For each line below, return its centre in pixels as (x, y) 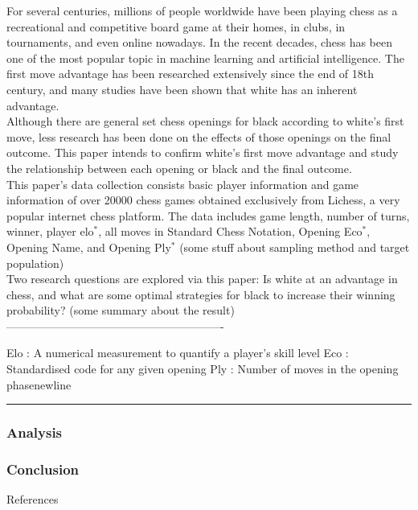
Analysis (35, 432)
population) (35, 263)
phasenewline (39, 384)
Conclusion (43, 469)
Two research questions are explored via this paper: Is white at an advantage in (202, 279)
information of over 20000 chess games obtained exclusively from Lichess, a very (203, 200)
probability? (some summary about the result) (121, 310)
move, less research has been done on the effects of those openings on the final (199, 136)
